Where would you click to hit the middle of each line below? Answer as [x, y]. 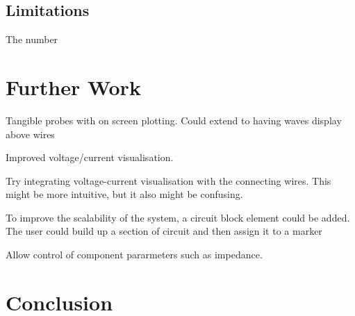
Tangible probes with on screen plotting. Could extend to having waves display [174, 120]
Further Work [73, 86]
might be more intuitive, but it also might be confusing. [124, 194]
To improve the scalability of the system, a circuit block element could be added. [178, 217]
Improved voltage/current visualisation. [90, 157]
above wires [30, 134]
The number [32, 39]
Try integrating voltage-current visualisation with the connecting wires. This [168, 180]
